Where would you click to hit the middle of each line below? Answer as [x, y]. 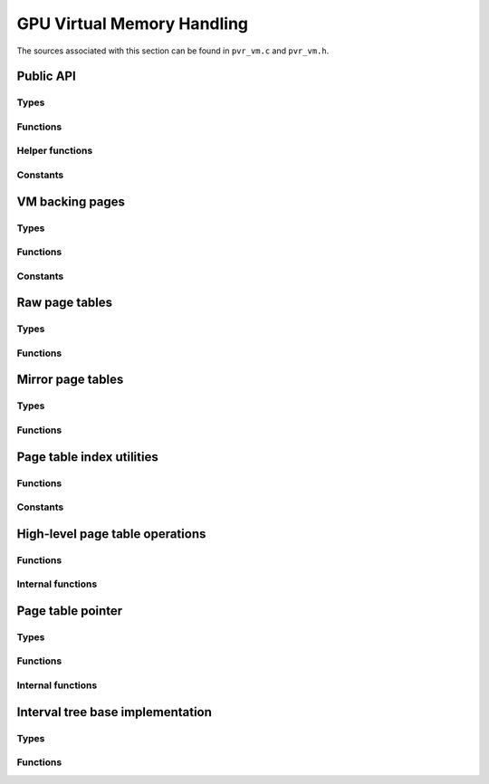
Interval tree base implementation [115, 712]
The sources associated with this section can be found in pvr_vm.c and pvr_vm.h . [173, 51]
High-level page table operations [111, 534]
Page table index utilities [87, 457]
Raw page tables [65, 303]
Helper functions [55, 151]
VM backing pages [71, 201]
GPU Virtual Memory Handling [133, 24]
